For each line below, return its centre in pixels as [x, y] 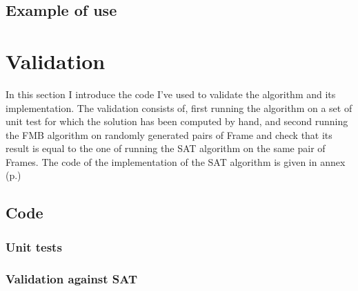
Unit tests [34, 246]
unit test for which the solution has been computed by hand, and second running [177, 121]
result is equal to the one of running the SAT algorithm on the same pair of [166, 148]
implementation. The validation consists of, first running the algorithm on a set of [179, 107]
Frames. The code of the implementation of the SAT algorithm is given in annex [176, 161]
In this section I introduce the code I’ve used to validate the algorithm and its [171, 94]
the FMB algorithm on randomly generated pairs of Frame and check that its [169, 134]
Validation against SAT [72, 278]
